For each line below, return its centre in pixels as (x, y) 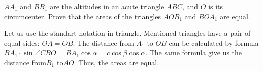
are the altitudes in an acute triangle (107, 6)
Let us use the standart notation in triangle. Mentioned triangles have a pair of (127, 33)
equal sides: (22, 43)
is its (216, 6)
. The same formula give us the (194, 53)
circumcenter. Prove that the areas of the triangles (83, 16)
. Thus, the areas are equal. (117, 62)
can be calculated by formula (214, 43)
